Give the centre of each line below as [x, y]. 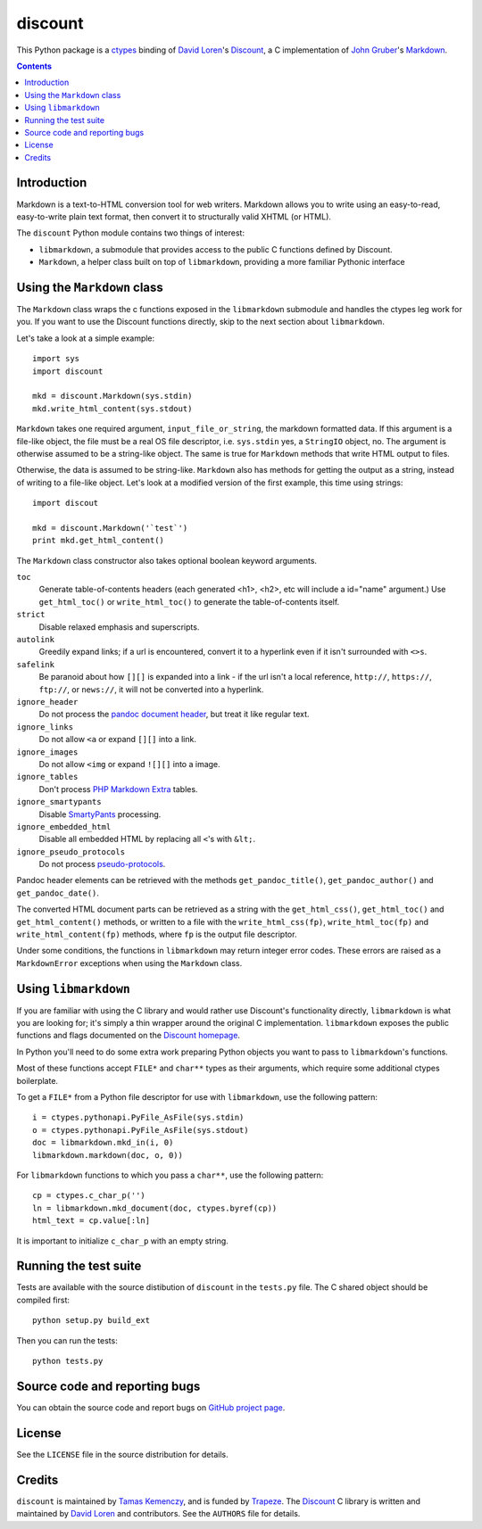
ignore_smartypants [59, 802]
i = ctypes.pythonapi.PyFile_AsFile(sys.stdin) [138, 1118]
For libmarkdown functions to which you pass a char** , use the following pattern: [170, 1175]
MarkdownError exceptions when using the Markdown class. [129, 963]
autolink [36, 640]
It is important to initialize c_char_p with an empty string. [123, 1241]
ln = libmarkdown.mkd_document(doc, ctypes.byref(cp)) [155, 1208]
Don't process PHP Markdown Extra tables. [118, 789]
